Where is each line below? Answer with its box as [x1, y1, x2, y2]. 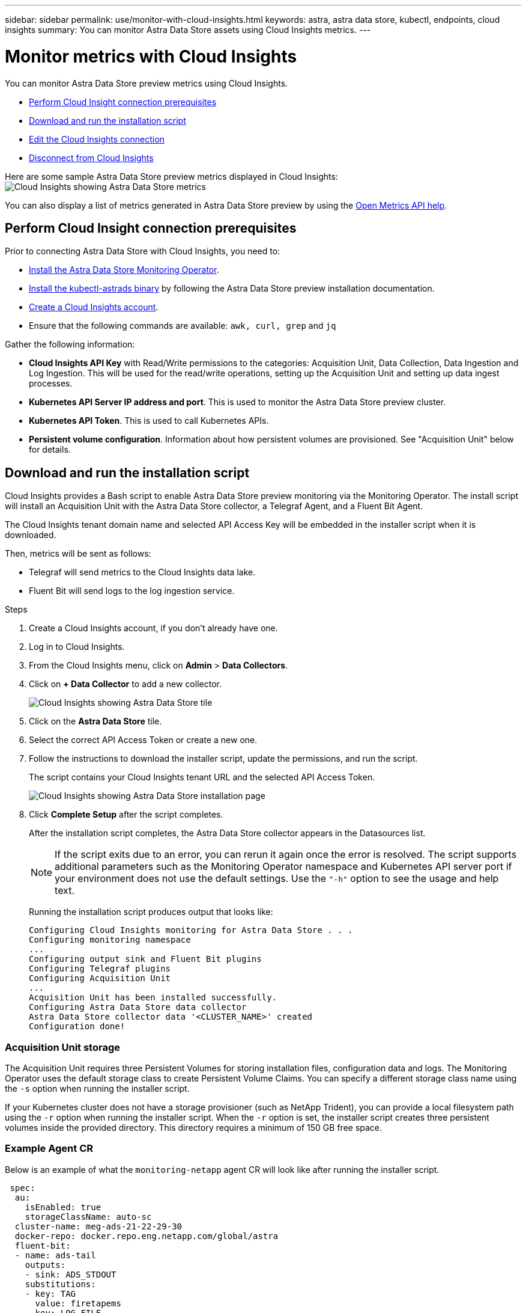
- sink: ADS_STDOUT [25, 1269, 116, 1279]
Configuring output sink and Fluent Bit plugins [29, 954, 262, 964]
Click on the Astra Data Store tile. [29, 716, 162, 727]
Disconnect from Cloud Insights [29, 152, 154, 163]
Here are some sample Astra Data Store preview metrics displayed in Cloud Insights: [5, 171, 338, 182]
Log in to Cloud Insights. [29, 641, 125, 652]
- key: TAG [25, 1288, 76, 1299]
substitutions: [25, 1279, 96, 1289]
